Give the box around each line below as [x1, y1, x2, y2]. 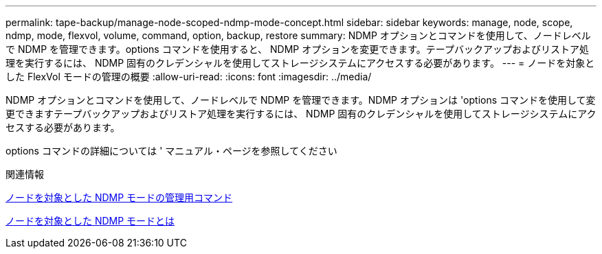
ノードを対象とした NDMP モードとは [5, 215, 175, 227]
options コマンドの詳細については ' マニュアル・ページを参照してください [5, 145, 337, 157]
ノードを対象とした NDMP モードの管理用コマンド [5, 192, 233, 203]
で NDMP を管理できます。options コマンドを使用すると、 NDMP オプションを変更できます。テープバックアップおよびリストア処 [5, 43, 589, 55]
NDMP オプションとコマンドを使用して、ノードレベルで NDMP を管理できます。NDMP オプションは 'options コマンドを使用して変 [5, 94, 596, 106]
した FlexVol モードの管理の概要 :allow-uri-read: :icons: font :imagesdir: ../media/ [5, 71, 372, 82]
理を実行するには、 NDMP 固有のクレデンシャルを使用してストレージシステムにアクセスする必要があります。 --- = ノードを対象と [5, 57, 595, 69]
